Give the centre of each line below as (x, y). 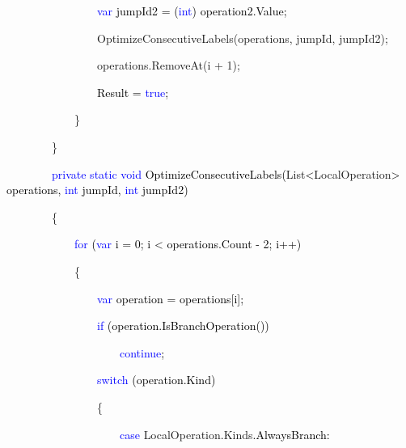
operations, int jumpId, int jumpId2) (97, 190)
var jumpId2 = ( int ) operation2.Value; (192, 11)
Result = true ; (133, 92)
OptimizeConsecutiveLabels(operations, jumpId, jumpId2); (242, 38)
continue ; (142, 352)
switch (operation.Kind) (156, 380)
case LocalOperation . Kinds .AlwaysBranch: (225, 434)
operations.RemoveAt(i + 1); (168, 65)
